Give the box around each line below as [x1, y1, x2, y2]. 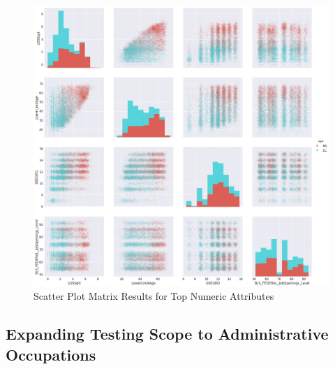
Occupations [6, 343, 96, 365]
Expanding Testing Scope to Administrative [6, 323, 329, 345]
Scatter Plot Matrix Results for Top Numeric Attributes [33, 289, 274, 303]
